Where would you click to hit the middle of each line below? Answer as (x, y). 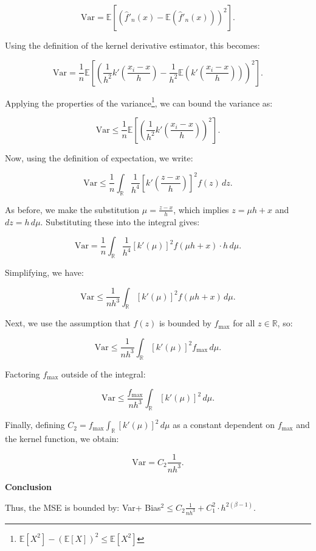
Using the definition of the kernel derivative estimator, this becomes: (132, 45)
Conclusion (29, 486)
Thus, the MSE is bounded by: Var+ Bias (83, 507)
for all (244, 323)
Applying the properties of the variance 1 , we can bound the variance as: (139, 102)
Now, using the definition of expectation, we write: (99, 157)
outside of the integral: (104, 374)
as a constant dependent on (224, 425)
